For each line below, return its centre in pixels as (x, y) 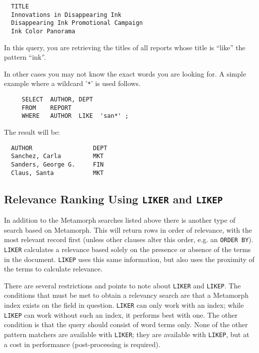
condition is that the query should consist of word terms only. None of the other (126, 324)
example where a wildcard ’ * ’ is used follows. (72, 83)
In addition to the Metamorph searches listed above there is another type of (120, 220)
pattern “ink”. (25, 57)
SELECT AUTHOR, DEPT (57, 100)
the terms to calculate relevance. (53, 269)
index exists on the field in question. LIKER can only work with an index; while (124, 305)
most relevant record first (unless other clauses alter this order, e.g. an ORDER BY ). (129, 239)
